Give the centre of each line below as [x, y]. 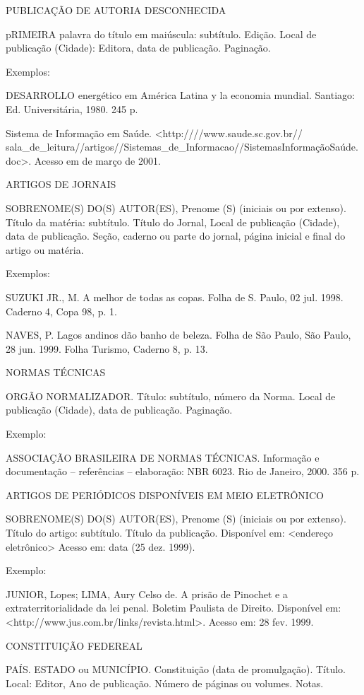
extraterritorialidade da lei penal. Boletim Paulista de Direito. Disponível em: [174, 608]
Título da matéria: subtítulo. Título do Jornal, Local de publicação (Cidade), [173, 222]
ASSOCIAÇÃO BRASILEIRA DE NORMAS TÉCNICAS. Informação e [163, 457]
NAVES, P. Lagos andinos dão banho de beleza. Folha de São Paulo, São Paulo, [178, 335]
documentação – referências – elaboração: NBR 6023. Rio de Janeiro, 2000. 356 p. [183, 471]
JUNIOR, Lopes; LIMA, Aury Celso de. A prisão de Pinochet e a [147, 594]
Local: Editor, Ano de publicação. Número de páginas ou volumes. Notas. [165, 683]
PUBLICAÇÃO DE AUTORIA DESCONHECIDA [116, 10]
